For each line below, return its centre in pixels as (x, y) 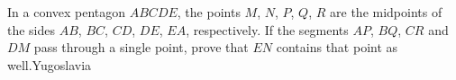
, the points (209, 12)
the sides (32, 29)
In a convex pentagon (67, 12)
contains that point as (337, 47)
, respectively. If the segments (267, 29)
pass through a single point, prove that (141, 47)
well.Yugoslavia (50, 64)
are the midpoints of (386, 12)
